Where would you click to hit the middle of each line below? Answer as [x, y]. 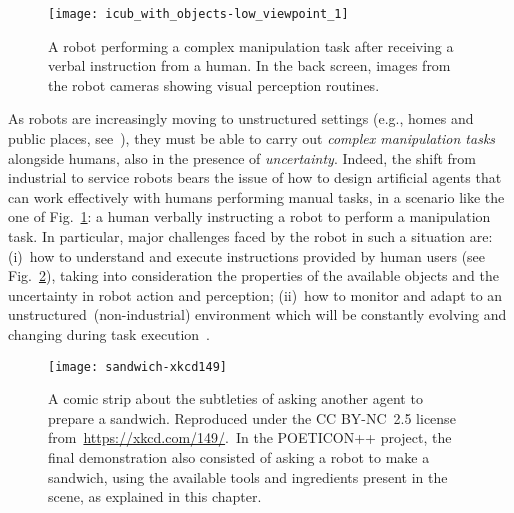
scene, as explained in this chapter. [155, 496]
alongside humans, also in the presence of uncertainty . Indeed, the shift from [242, 157]
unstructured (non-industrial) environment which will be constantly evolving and [257, 314]
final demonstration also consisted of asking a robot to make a [239, 457]
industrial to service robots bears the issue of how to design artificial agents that [255, 177]
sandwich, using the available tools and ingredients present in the [248, 476]
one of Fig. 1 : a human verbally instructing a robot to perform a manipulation [249, 216]
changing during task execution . [109, 333]
